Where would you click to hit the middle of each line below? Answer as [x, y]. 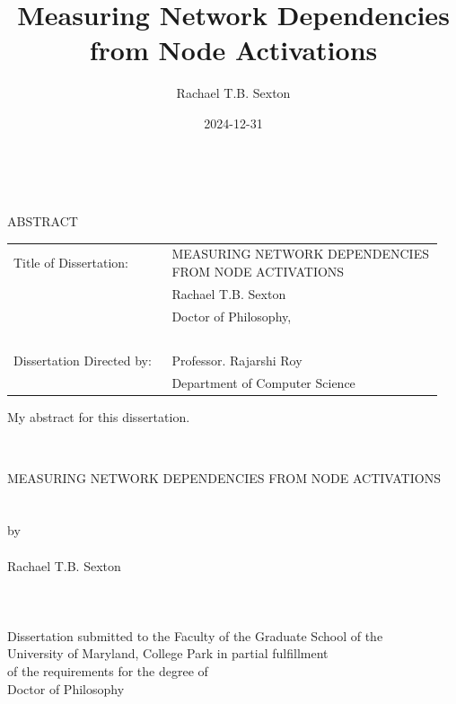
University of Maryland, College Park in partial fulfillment [168, 653]
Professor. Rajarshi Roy [237, 361]
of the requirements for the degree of [108, 671]
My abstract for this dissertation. [99, 417]
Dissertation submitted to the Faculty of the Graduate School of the [195, 635]
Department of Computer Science [263, 383]
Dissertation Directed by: [83, 361]
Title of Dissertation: [71, 263]
